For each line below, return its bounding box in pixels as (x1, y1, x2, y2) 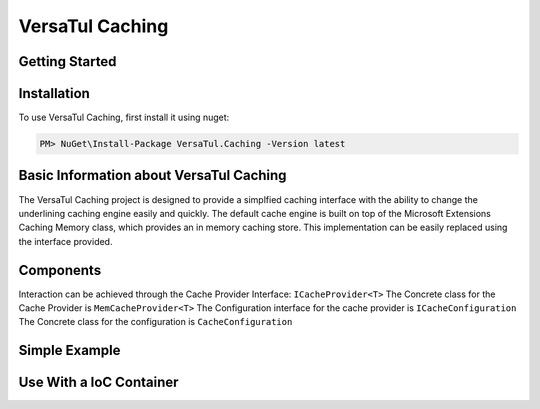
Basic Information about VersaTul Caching (18, 167, 287, 184)
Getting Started (18, 53, 117, 70)
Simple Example (18, 342, 121, 359)
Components (18, 261, 102, 279)
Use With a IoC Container (18, 374, 179, 391)
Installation (18, 85, 90, 102)
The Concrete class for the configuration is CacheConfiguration (18, 316, 293, 328)
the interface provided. (18, 235, 113, 247)
